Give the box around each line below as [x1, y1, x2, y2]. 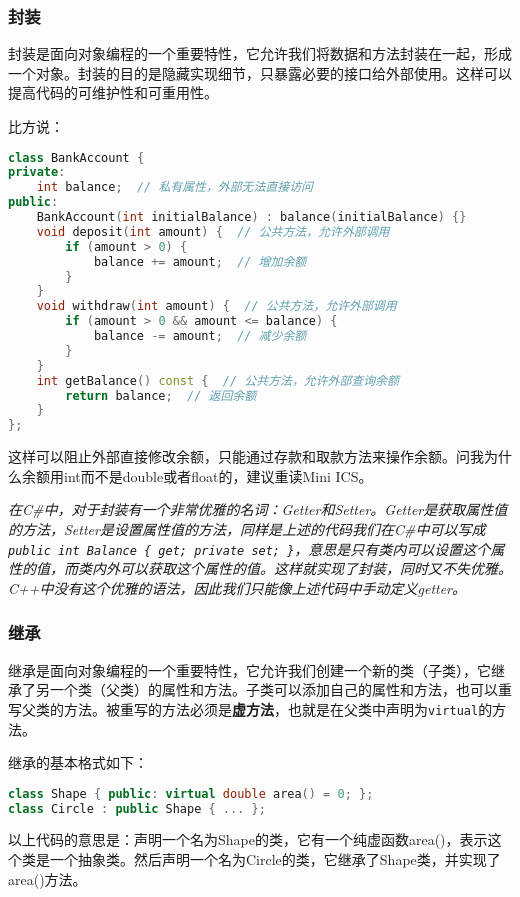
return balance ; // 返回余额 [65, 388, 257, 403]
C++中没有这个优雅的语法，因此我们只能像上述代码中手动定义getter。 [8, 577, 467, 598]
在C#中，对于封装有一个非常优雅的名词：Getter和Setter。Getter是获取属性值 [8, 499, 508, 520]
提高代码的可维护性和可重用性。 [8, 82, 218, 103]
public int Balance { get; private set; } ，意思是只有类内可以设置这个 [8, 538, 491, 559]
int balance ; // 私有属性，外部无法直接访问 [36, 180, 313, 195]
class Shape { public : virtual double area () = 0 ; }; [8, 786, 374, 801]
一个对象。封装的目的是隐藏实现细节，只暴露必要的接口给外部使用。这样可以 [8, 62, 512, 83]
